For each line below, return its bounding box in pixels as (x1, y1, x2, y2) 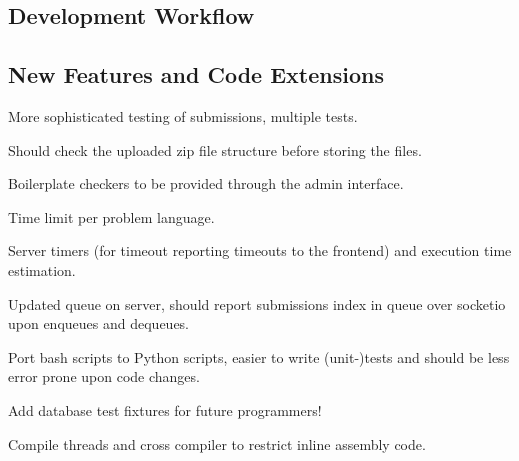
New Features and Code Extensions (8, 59, 384, 90)
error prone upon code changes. (8, 366, 200, 387)
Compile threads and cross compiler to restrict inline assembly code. (8, 433, 426, 454)
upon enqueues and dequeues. (8, 313, 190, 334)
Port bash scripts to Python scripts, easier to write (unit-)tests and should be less (8, 346, 510, 367)
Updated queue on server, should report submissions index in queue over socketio (8, 293, 506, 314)
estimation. (8, 259, 76, 280)
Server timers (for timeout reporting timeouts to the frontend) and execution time (8, 240, 512, 261)
